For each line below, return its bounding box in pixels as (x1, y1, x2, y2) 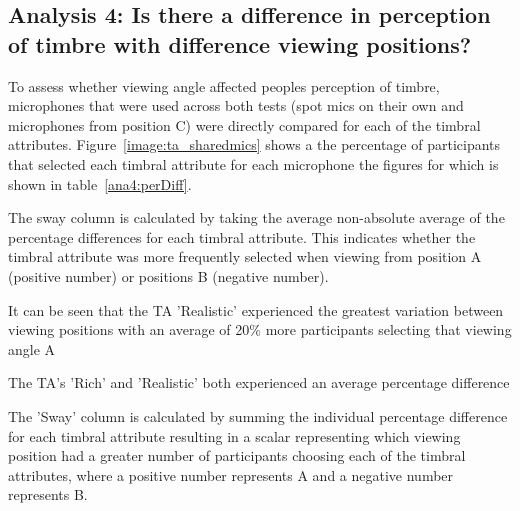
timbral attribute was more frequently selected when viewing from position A (8, 246, 482, 267)
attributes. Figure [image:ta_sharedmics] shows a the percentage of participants (8, 134, 501, 155)
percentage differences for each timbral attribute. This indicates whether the (8, 226, 476, 247)
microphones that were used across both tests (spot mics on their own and (8, 95, 464, 116)
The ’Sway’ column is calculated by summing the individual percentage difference (8, 405, 508, 426)
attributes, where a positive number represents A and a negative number (8, 464, 454, 485)
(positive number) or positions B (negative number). (8, 265, 329, 286)
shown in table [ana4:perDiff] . (8, 173, 192, 194)
